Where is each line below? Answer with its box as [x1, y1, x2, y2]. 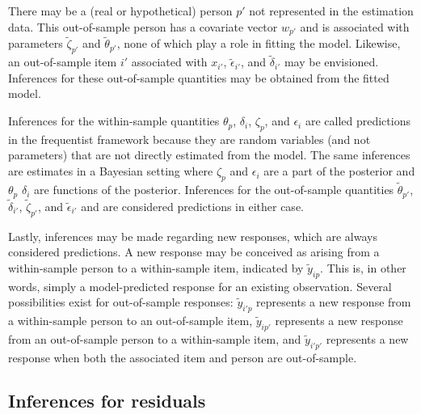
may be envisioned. [284, 53, 379, 70]
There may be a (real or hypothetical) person [8, 2, 233, 19]
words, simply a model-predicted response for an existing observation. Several [8, 277, 392, 294]
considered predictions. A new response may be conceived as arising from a [8, 243, 380, 260]
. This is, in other [320, 259, 406, 276]
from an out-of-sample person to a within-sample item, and [8, 330, 301, 347]
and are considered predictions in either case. [81, 197, 304, 214]
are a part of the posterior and [263, 163, 415, 180]
